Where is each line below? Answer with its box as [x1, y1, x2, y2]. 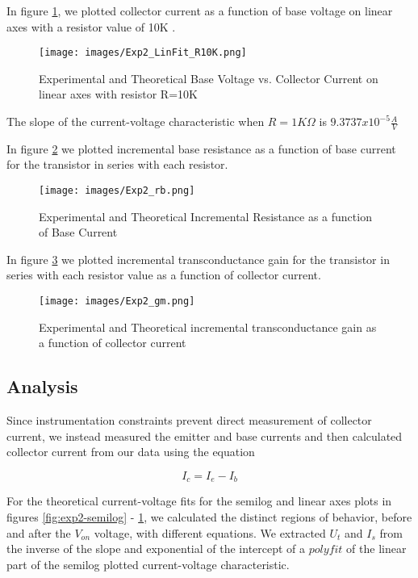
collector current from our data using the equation [6, 443, 255, 460]
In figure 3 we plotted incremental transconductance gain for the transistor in [6, 250, 390, 267]
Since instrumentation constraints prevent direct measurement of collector [6, 412, 372, 429]
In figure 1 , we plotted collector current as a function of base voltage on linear [6, 2, 393, 19]
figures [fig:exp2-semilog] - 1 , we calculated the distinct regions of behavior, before [6, 508, 412, 525]
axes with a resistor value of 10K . [6, 18, 176, 35]
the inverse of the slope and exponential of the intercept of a [6, 540, 306, 557]
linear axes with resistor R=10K [39, 86, 198, 103]
